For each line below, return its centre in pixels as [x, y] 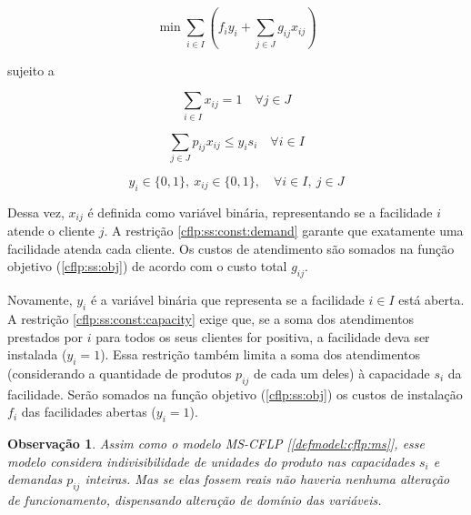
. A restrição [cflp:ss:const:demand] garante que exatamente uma [284, 231]
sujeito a [31, 70]
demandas [35, 479]
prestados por [45, 336]
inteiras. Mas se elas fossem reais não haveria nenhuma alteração [267, 479]
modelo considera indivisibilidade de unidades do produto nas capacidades [211, 461]
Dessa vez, [36, 212]
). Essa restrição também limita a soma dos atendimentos [260, 354]
